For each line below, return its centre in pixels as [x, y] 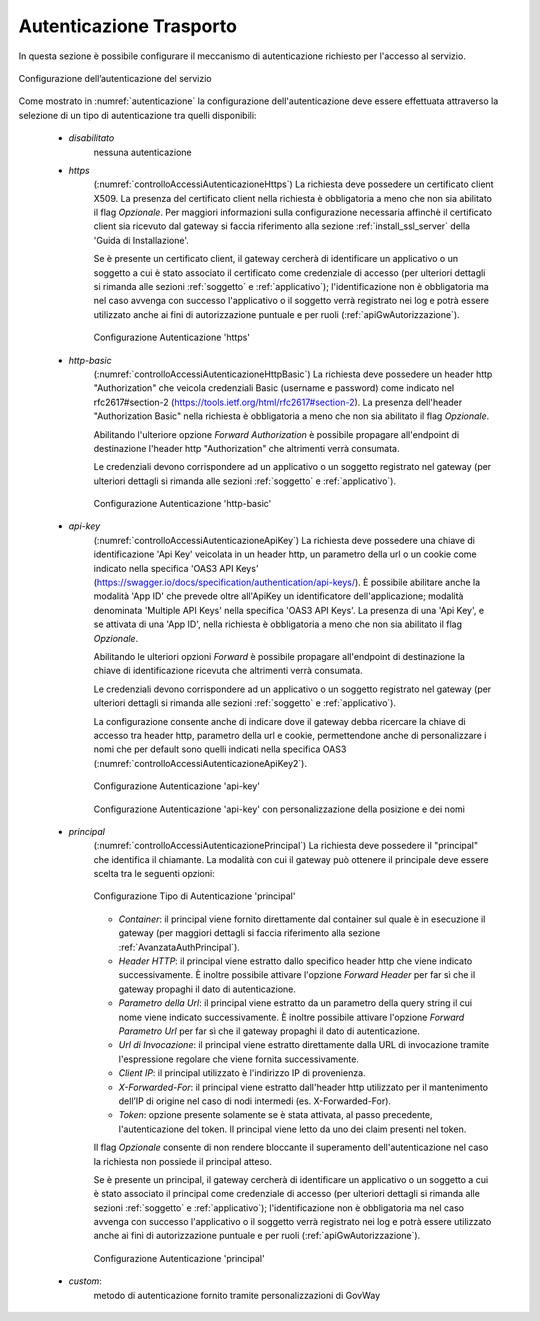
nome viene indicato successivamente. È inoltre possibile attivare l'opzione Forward [291, 1017]
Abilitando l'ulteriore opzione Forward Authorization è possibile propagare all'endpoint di [276, 434]
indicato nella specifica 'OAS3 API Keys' [176, 568]
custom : [85, 1281]
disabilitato [91, 138]
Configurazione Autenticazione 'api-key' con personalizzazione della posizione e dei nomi [279, 809]
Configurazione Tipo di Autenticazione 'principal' [194, 896]
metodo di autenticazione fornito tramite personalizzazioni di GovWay [237, 1295]
